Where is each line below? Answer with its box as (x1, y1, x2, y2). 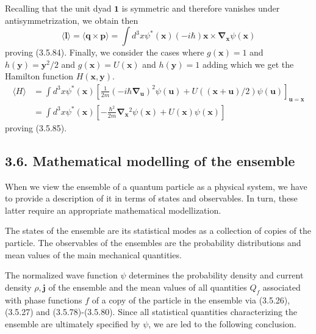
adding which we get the (202, 57, 294, 70)
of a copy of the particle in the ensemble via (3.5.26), (92, 293, 290, 306)
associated (262, 280, 301, 293)
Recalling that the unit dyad (5, 2, 112, 14)
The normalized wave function (5, 269, 118, 281)
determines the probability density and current (129, 269, 304, 281)
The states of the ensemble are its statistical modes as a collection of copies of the (5, 224, 311, 237)
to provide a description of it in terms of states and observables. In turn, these (5, 192, 298, 205)
